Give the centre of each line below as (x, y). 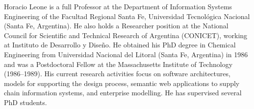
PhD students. (25, 102)
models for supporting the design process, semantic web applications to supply (122, 83)
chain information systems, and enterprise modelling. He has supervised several (123, 93)
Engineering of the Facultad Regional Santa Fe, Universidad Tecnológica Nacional (127, 16)
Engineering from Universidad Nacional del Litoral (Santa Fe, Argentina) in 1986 (126, 54)
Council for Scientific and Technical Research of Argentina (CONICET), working (126, 35)
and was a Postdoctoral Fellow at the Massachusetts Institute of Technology (118, 64)
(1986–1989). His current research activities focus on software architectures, (117, 74)
